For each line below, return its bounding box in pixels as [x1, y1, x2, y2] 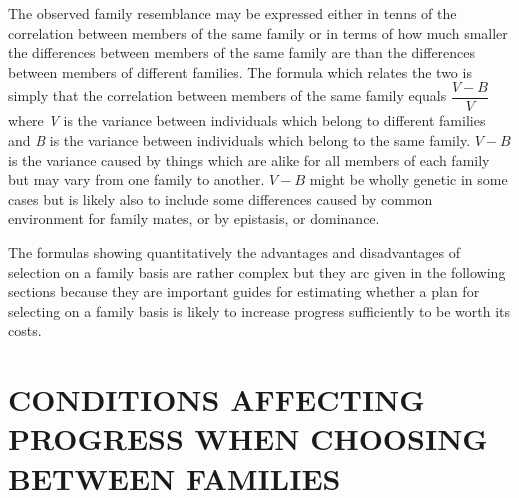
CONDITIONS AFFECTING [8, 379, 425, 420]
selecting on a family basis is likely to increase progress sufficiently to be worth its [8, 300, 511, 321]
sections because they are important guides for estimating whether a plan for [8, 281, 480, 302]
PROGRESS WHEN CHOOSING [8, 418, 488, 459]
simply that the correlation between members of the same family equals [8, 85, 447, 106]
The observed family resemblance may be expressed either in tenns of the [8, 3, 457, 23]
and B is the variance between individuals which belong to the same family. [8, 130, 471, 151]
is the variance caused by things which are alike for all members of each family [8, 149, 490, 170]
